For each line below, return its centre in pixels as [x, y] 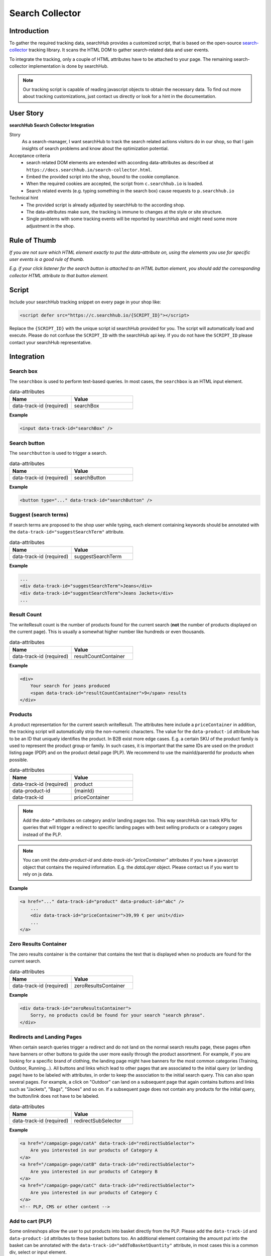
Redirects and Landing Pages [46, 1037]
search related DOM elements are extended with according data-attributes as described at [120, 163]
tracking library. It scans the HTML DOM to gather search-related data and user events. [119, 50]
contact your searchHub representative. [51, 342]
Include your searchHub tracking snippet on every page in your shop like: [85, 302]
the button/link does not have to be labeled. [54, 1096]
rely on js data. [38, 874]
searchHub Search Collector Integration [52, 125]
